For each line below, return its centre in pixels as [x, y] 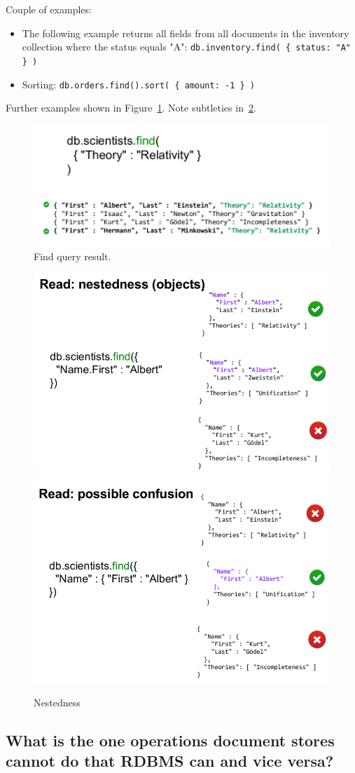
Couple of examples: [49, 9]
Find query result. [72, 256]
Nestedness [57, 702]
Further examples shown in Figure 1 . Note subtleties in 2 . [131, 108]
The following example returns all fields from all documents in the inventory [186, 33]
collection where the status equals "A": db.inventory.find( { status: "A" [187, 47]
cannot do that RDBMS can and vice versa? [170, 761]
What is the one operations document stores [170, 740]
